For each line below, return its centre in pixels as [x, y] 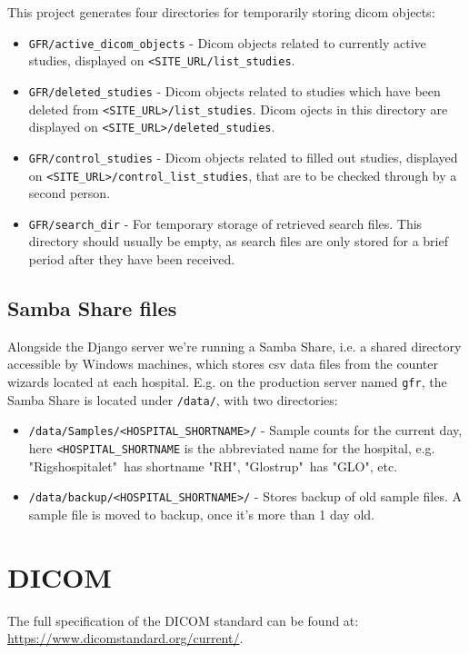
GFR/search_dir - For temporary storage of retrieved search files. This [225, 223]
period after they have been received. [132, 259]
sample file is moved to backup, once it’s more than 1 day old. [201, 514]
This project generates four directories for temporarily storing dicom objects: [221, 12]
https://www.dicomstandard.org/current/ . [125, 638]
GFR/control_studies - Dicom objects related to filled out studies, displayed [243, 157]
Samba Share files [92, 308]
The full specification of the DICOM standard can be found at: [183, 620]
